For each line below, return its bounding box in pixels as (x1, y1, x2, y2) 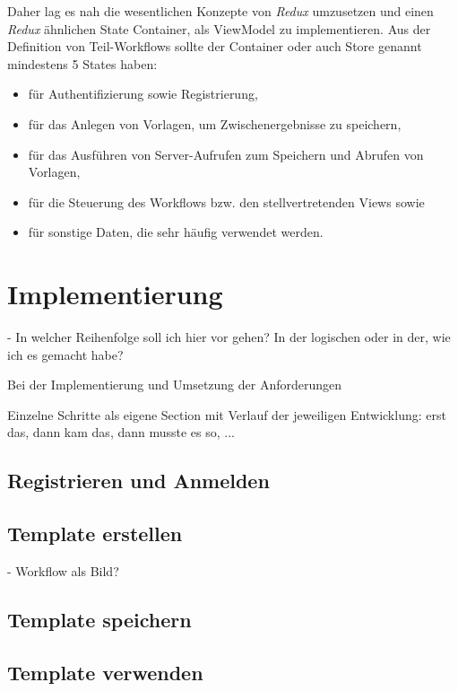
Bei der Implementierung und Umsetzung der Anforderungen (7, 375, 342, 394)
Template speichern (7, 606, 192, 633)
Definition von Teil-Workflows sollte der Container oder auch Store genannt (7, 37, 422, 56)
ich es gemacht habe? (7, 345, 124, 363)
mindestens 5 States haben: (7, 54, 158, 73)
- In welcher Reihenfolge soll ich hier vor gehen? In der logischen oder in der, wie (7, 328, 451, 346)
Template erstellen (7, 520, 183, 547)
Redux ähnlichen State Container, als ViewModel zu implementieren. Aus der (7, 19, 431, 38)
